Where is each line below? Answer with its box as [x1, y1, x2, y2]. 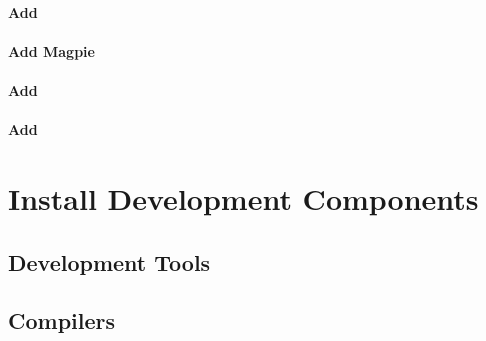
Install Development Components [8, 177, 479, 218]
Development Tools [8, 246, 211, 277]
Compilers [8, 305, 116, 336]
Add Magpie [8, 40, 95, 61]
